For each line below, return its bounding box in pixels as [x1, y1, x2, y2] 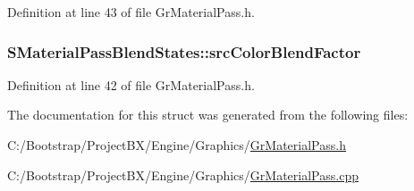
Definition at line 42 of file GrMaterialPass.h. [7, 75, 255, 94]
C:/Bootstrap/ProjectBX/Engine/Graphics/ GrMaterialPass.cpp [7, 165, 359, 184]
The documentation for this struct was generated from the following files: [7, 105, 409, 124]
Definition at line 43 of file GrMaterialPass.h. [7, 3, 255, 21]
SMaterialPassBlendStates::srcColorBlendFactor [7, 40, 361, 62]
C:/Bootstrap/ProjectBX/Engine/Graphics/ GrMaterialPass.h [7, 136, 346, 154]
